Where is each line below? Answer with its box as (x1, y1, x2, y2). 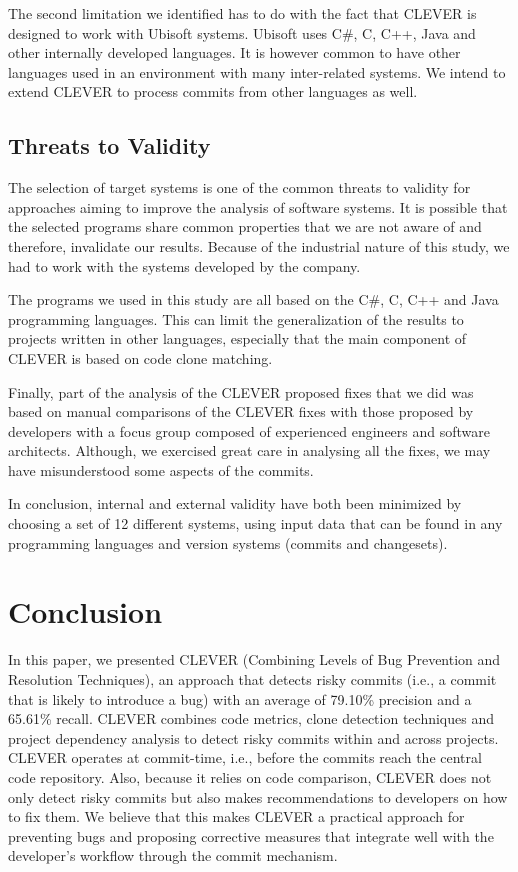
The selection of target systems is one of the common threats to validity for (8, 177, 471, 198)
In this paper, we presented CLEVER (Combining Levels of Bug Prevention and (8, 649, 501, 670)
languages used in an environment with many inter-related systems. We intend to (8, 61, 506, 82)
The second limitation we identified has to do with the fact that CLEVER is (8, 3, 477, 23)
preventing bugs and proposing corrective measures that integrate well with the (8, 825, 494, 846)
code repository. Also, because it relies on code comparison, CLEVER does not (8, 766, 492, 787)
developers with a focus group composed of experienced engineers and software (8, 420, 491, 441)
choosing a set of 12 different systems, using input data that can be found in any (8, 513, 503, 534)
